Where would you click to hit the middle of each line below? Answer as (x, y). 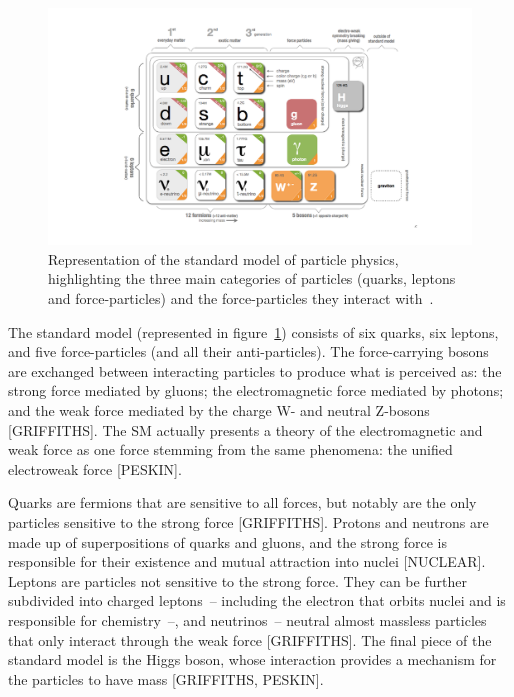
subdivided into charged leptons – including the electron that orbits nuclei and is (257, 600)
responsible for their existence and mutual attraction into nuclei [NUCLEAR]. (247, 561)
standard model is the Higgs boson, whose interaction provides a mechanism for (252, 659)
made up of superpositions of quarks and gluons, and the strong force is (228, 541)
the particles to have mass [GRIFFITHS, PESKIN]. (166, 678)
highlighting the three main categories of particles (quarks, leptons (252, 278)
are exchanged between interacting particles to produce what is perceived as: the (255, 370)
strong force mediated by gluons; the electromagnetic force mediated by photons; (256, 390)
